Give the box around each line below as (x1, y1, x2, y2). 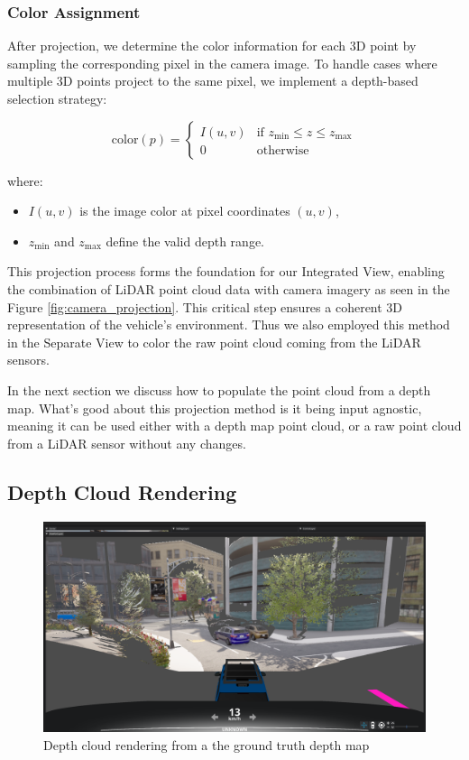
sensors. (7, 350, 50, 369)
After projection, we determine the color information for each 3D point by (7, 36, 417, 55)
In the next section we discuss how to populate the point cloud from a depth (7, 380, 431, 399)
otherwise (256, 144, 309, 157)
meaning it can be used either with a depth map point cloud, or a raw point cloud (7, 416, 462, 435)
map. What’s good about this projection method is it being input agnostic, (7, 398, 422, 417)
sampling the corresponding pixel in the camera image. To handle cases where (7, 53, 437, 72)
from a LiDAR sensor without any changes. (7, 433, 246, 452)
